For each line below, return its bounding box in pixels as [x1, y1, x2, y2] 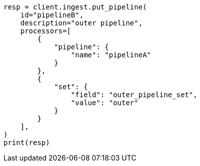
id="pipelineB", [20, 11, 84, 19]
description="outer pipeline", [20, 19, 143, 27]
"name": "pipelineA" [70, 51, 151, 59]
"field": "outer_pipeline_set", [70, 91, 197, 99]
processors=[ [20, 27, 71, 35]
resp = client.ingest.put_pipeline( [3, 3, 147, 11]
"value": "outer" [70, 99, 138, 107]
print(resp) [3, 139, 50, 147]
